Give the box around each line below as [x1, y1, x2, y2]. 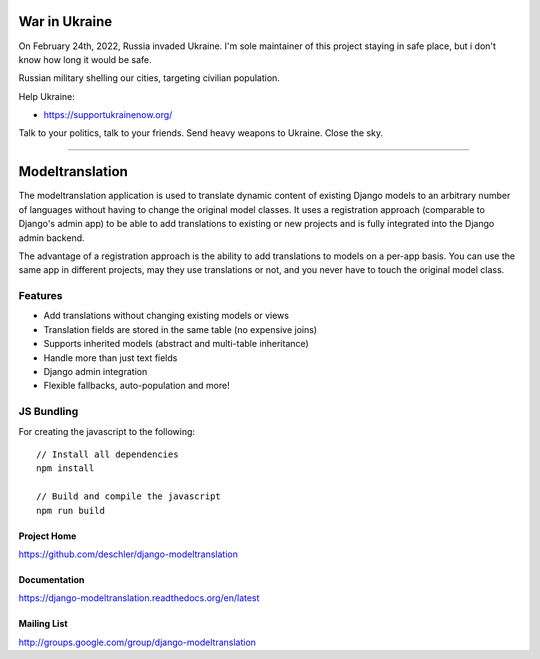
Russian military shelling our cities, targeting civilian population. [18, 72, 280, 84]
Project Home [18, 530, 77, 542]
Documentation [18, 573, 85, 585]
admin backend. [18, 231, 85, 244]
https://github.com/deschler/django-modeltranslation [18, 548, 239, 560]
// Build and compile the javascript [36, 491, 222, 502]
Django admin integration [43, 366, 148, 378]
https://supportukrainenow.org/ [43, 109, 173, 121]
